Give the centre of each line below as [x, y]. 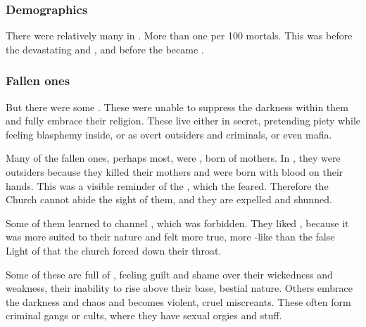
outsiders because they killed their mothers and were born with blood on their [175, 172]
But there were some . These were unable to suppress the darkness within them [177, 107]
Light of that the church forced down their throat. [114, 250]
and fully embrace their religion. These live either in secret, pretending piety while [183, 121]
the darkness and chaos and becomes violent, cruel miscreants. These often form [178, 301]
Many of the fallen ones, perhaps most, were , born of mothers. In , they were [173, 158]
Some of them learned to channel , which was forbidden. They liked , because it [177, 223]
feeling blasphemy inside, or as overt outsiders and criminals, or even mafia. [169, 134]
